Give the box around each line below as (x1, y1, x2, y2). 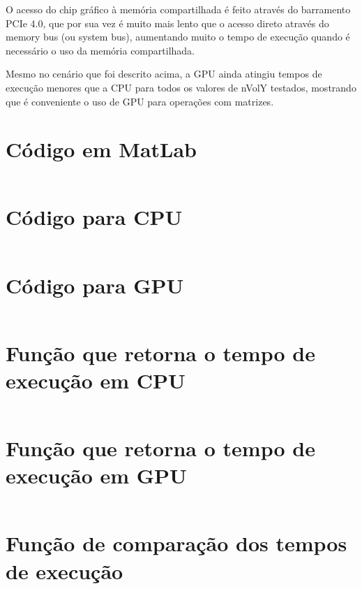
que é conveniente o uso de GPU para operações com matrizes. (6, 94, 274, 108)
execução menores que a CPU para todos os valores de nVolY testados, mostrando (6, 80, 356, 94)
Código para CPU (6, 203, 183, 231)
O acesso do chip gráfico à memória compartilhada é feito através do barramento (6, 2, 351, 16)
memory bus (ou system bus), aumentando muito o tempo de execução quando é (6, 29, 350, 44)
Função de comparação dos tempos (6, 529, 347, 558)
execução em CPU (6, 365, 186, 394)
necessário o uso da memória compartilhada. (6, 43, 195, 57)
